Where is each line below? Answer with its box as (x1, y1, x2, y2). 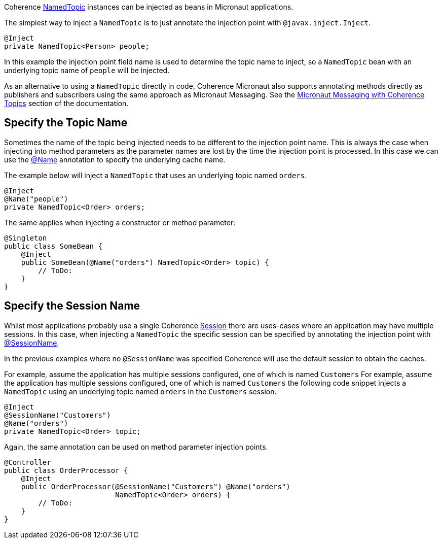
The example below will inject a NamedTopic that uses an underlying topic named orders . (4, 171, 307, 180)
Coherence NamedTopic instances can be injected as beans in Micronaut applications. (4, 3, 293, 11)
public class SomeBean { (4, 242, 102, 250)
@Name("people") (4, 194, 68, 203)
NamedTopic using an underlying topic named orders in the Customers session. (4, 387, 277, 396)
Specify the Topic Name (4, 116, 128, 129)
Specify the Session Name (4, 299, 140, 313)
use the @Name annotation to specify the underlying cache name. (4, 155, 226, 164)
